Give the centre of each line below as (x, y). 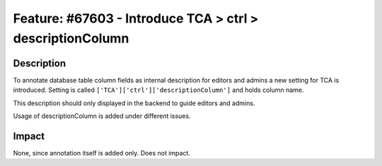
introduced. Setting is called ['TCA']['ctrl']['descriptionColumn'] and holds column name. (158, 90)
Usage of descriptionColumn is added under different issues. (102, 116)
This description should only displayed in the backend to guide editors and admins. (134, 103)
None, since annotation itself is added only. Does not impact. (102, 153)
